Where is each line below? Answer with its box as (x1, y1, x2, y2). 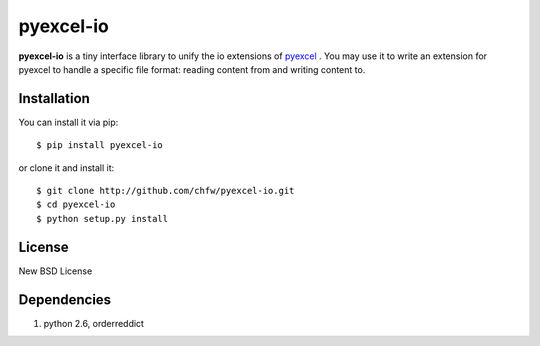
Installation (18, 90, 90, 107)
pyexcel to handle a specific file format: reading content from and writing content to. (18, 63, 366, 75)
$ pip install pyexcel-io (36, 140, 164, 151)
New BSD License (18, 265, 93, 277)
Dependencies (18, 291, 112, 308)
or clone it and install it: (18, 161, 115, 174)
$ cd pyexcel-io (36, 199, 116, 210)
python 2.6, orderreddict (43, 317, 145, 329)
